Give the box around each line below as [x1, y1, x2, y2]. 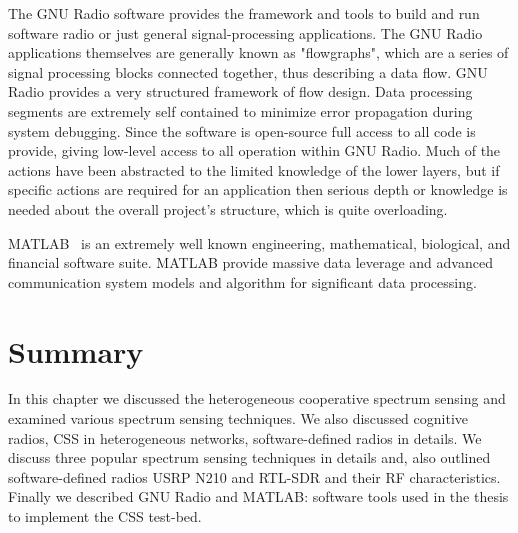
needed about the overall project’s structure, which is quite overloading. [8, 198, 448, 219]
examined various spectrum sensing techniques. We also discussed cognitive [8, 408, 469, 429]
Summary [8, 330, 144, 371]
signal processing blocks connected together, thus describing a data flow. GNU [8, 61, 488, 82]
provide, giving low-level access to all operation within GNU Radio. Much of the [8, 140, 501, 161]
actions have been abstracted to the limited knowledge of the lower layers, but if [8, 159, 500, 180]
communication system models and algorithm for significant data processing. [8, 271, 477, 292]
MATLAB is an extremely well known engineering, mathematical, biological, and [8, 232, 511, 253]
